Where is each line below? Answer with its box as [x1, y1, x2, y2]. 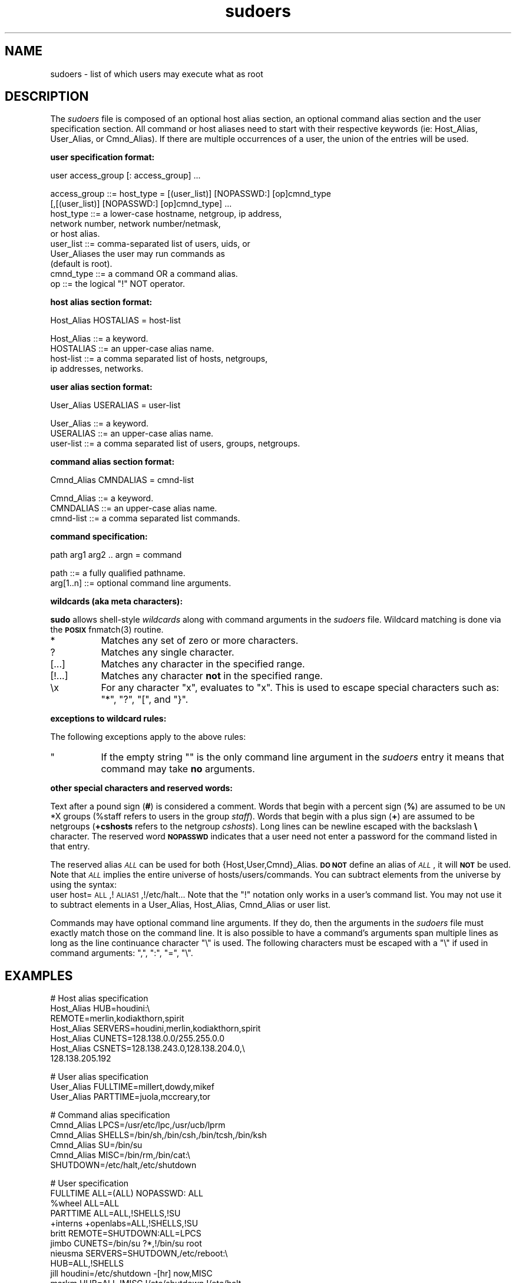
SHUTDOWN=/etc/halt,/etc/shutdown [50, 1160, 197, 1170]
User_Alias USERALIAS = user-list [50, 400, 181, 411]
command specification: [50, 531, 148, 542]
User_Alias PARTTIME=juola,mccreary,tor [50, 1092, 211, 1102]
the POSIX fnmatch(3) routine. [50, 624, 164, 635]
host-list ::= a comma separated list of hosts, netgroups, [50, 353, 268, 364]
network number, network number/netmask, [50, 219, 221, 229]
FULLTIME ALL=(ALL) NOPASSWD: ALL [50, 1188, 203, 1199]
